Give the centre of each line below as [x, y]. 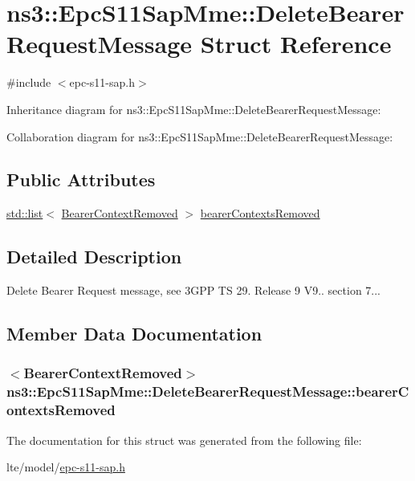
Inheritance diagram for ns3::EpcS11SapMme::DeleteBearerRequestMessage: [194, 109]
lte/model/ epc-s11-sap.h [66, 467]
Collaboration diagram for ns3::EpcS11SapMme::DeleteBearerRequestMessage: [200, 136]
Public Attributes [81, 179]
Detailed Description [94, 257]
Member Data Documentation [134, 334]
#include [29, 82]
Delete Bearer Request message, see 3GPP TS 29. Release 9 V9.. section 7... [194, 290]
